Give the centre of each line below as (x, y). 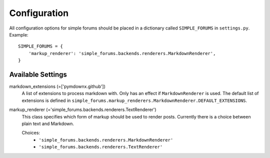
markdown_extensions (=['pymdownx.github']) (57, 86)
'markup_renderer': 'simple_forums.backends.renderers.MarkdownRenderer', (122, 53)
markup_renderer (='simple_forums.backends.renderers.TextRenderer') (83, 109)
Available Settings (38, 74)
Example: (19, 34)
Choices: (31, 133)
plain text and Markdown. (48, 123)
